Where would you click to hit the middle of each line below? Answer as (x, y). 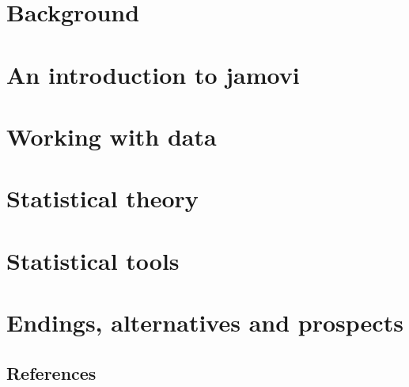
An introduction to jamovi (153, 74)
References (51, 372)
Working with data (112, 136)
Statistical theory (102, 198)
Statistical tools (93, 260)
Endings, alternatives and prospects (205, 322)
